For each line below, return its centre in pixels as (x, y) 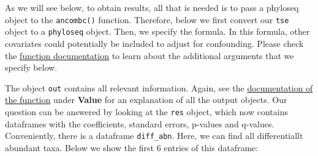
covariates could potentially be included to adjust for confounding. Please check (154, 43)
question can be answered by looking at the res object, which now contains (146, 111)
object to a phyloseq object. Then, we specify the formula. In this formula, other (157, 31)
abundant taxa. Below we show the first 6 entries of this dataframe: (132, 147)
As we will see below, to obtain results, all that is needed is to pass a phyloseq (152, 7)
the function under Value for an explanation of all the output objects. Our (146, 100)
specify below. (31, 67)
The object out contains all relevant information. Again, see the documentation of (159, 87)
